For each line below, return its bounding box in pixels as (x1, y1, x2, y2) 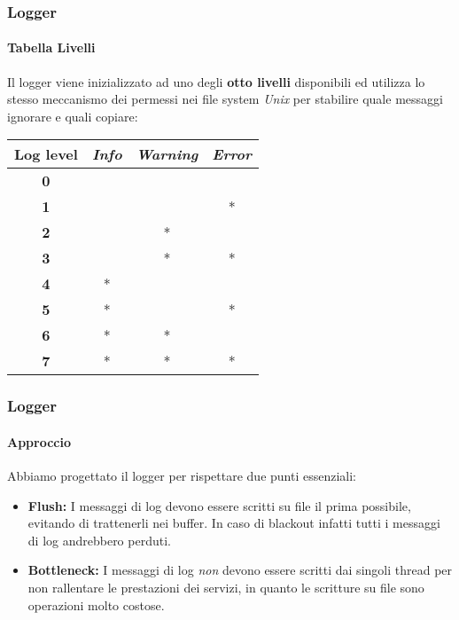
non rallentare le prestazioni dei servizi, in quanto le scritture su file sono (27, 578, 424, 597)
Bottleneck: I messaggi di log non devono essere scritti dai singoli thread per (27, 561, 453, 579)
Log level (14, 144, 78, 165)
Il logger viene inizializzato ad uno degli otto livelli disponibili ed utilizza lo (7, 72, 425, 90)
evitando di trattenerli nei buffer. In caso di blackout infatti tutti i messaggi (27, 514, 440, 532)
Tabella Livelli (7, 38, 96, 57)
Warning (136, 144, 198, 165)
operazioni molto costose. (27, 595, 165, 614)
